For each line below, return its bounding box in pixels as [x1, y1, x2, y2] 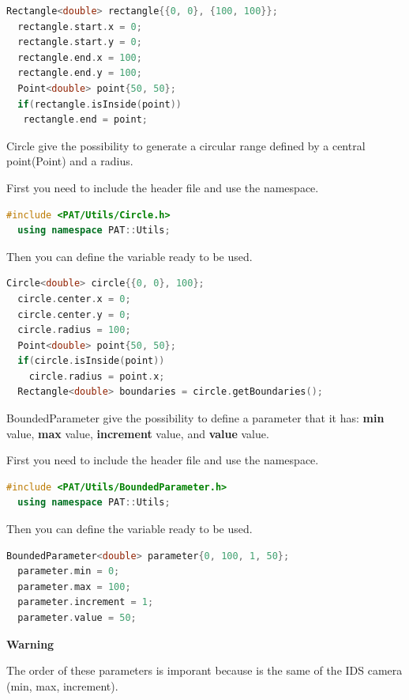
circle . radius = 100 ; [17, 324, 131, 336]
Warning [6, 635, 54, 652]
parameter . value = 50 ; [17, 612, 137, 623]
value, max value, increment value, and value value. [6, 425, 269, 441]
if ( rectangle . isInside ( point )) [17, 98, 182, 110]
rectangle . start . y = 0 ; [17, 36, 142, 48]
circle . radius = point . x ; [28, 370, 165, 382]
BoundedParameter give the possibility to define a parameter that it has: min [6, 410, 385, 426]
